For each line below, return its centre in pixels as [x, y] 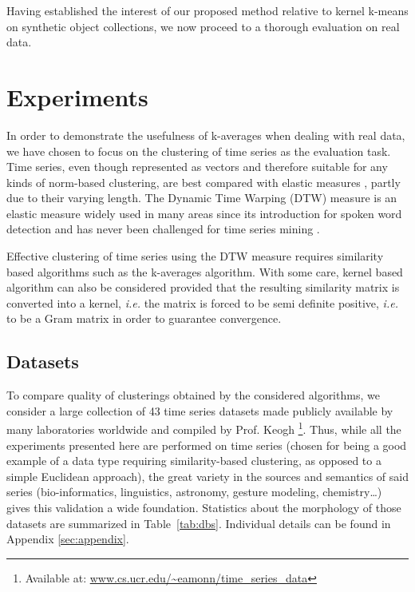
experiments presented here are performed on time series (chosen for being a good [207, 445]
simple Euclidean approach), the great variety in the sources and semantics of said [208, 476]
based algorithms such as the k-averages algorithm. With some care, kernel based [205, 271]
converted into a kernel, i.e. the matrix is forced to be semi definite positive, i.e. [202, 302]
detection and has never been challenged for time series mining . [163, 229]
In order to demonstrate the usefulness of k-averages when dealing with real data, [206, 135]
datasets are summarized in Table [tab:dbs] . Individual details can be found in [199, 523]
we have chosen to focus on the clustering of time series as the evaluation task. [199, 151]
